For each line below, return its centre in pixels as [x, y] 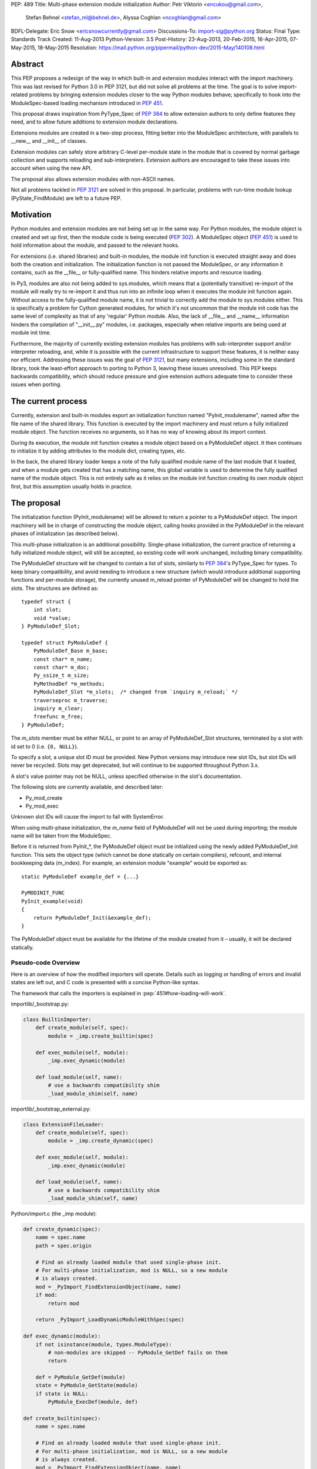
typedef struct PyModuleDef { [65, 643]
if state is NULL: [62, 1393]
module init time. [31, 333]
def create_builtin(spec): [62, 1418]
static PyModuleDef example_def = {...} [80, 876]
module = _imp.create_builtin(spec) [101, 1036]
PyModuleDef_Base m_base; [71, 651]
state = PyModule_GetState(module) [87, 1386]
